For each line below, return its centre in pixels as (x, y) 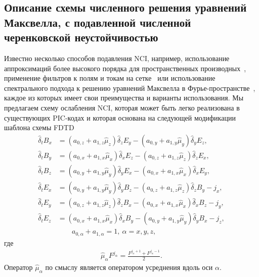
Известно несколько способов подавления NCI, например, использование (117, 58)
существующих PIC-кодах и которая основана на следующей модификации (120, 117)
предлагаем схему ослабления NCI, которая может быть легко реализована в (122, 107)
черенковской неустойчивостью (81, 37)
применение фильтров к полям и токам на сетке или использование (110, 78)
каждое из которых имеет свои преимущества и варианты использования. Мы (124, 98)
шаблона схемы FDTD (39, 127)
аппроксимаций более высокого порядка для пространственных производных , (125, 68)
